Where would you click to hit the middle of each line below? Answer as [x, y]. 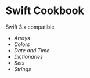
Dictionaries [28, 56]
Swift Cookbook [45, 11]
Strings [22, 69]
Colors [22, 44]
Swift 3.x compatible [30, 27]
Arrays [22, 38]
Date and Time [32, 50]
